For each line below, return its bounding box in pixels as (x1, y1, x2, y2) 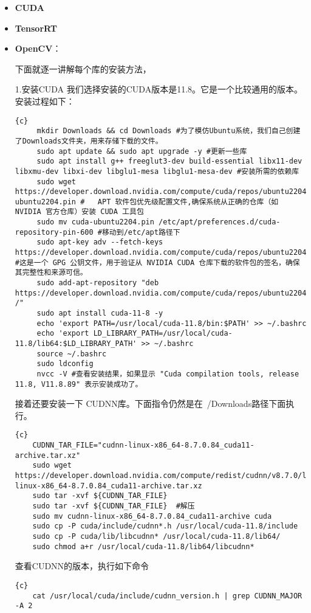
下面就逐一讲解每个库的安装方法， (15, 62, 151, 75)
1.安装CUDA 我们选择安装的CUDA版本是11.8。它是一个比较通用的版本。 (15, 83, 303, 95)
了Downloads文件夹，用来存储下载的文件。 (15, 136, 163, 145)
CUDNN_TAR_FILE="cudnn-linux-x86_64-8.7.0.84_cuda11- (32, 441, 255, 450)
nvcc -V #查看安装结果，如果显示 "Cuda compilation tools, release (36, 369, 299, 378)
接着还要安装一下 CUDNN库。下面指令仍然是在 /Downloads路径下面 (15, 397, 286, 410)
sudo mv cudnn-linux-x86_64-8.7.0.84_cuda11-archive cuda (32, 511, 272, 521)
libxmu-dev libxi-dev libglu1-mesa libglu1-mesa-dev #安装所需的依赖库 (15, 167, 299, 176)
